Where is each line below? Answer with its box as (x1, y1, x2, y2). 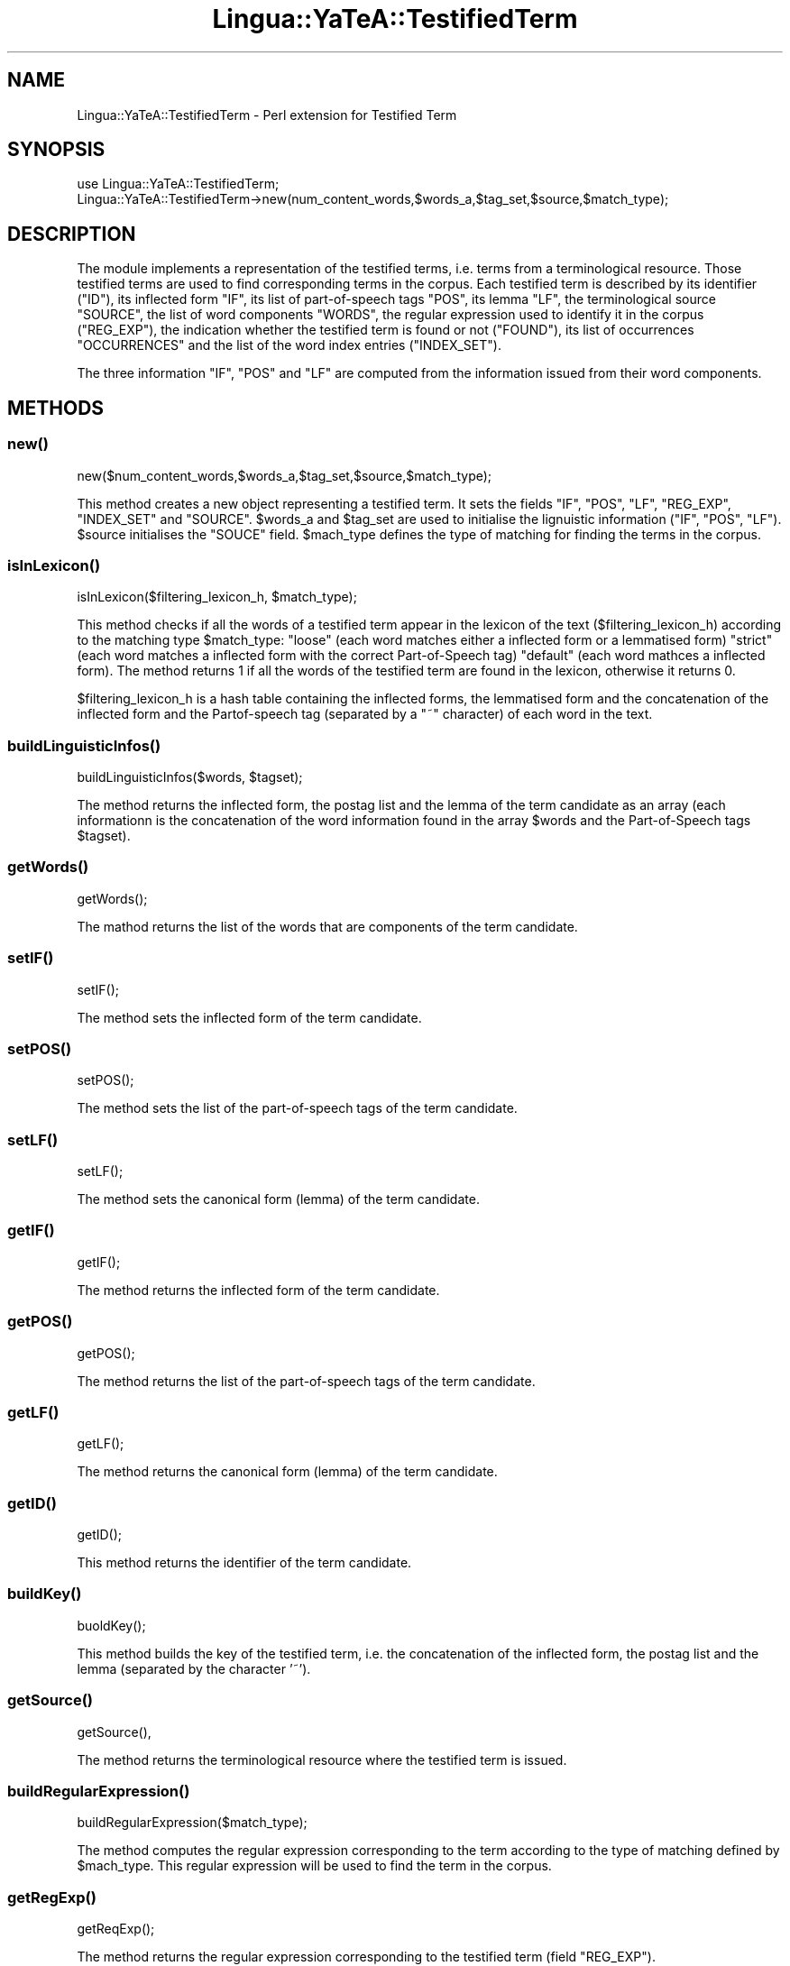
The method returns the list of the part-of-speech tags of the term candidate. (77, 1373, 536, 1389)
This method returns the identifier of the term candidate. (77, 1555, 412, 1570)
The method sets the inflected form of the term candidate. (77, 1009, 422, 1025)
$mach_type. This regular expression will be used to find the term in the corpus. (77, 1858, 552, 1874)
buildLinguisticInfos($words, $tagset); (77, 769, 303, 785)
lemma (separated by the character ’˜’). (77, 1660, 311, 1677)
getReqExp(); (77, 1921, 155, 1936)
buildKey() (7, 1585, 82, 1603)
